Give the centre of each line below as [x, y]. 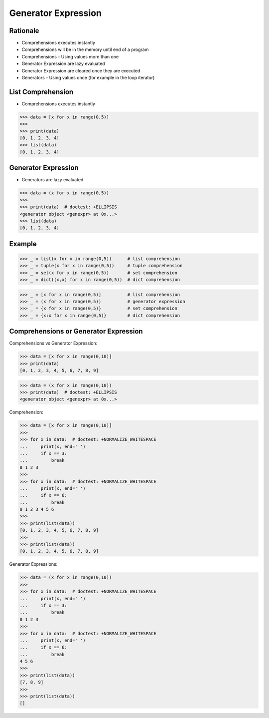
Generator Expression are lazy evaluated [63, 64]
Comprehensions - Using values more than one [70, 56]
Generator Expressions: [33, 564]
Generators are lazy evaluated [53, 180]
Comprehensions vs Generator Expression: [53, 343]
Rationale [24, 31]
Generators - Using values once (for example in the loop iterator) [88, 78]
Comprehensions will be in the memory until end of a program [85, 49]
